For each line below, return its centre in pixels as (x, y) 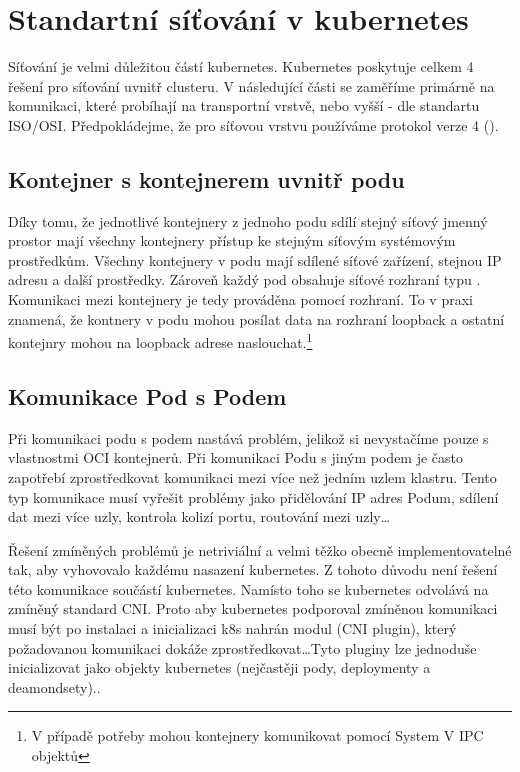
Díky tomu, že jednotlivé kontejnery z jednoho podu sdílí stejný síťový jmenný (248, 220)
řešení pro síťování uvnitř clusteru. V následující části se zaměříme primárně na (251, 85)
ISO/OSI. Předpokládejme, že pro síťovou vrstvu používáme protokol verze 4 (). (253, 124)
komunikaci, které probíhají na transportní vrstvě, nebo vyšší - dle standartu (244, 105)
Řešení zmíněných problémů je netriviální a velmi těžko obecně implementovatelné (260, 549)
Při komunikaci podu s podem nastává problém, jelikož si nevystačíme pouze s (248, 437)
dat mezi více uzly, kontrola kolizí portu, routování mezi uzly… (199, 516)
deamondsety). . (54, 686)
